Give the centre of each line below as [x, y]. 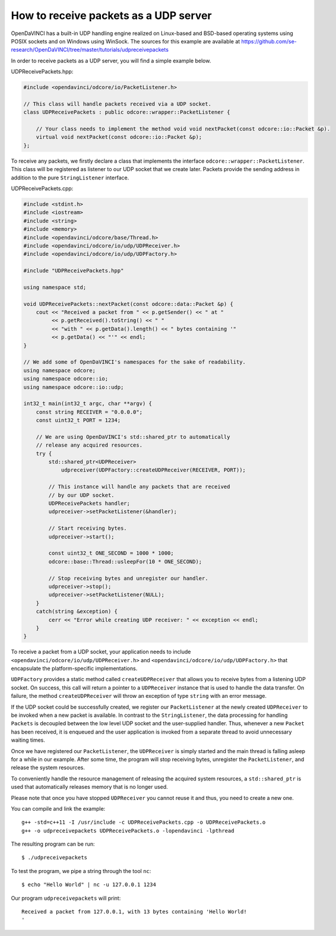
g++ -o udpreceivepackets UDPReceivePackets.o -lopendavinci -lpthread [128, 831]
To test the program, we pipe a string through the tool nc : [81, 871]
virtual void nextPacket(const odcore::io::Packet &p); [119, 137]
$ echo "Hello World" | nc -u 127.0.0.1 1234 [89, 885]
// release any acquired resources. [89, 445]
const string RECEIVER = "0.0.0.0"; [89, 412]
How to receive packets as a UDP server [111, 15]
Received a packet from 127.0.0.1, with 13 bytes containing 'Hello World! [134, 912]
